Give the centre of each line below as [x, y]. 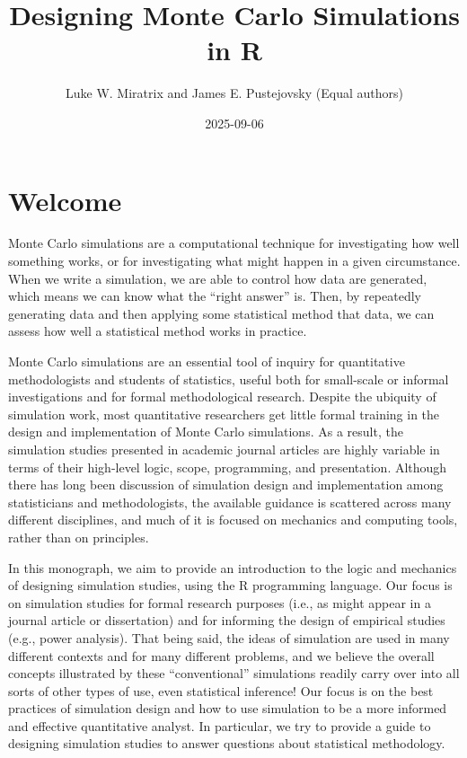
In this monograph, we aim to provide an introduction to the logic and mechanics [233, 567]
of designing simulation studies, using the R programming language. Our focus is [230, 585]
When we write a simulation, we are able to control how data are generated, [218, 278]
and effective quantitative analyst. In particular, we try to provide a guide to [220, 725]
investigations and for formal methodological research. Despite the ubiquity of [222, 397]
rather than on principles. [79, 537]
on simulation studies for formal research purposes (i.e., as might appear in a [220, 602]
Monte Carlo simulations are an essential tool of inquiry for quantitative [207, 361]
